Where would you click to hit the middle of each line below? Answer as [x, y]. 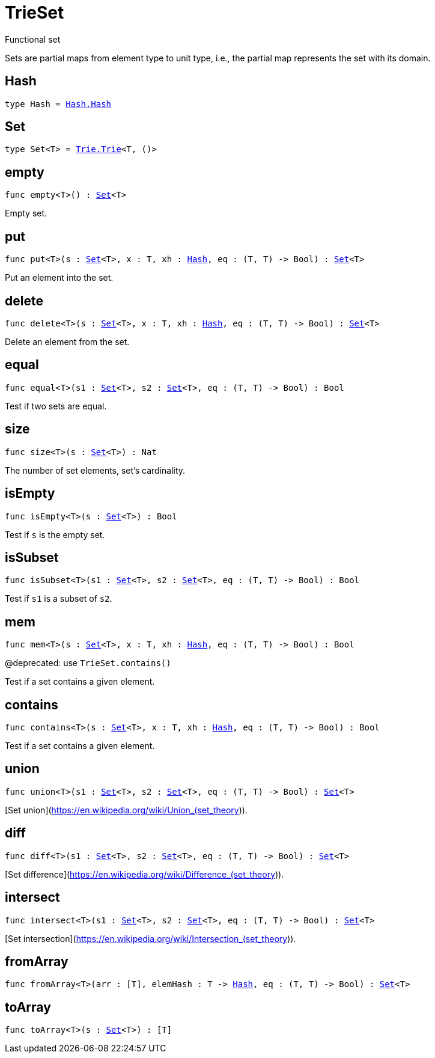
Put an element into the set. [59, 278]
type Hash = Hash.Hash [58, 104]
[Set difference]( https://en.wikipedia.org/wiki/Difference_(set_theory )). [144, 874]
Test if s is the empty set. [55, 534]
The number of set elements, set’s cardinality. [95, 470]
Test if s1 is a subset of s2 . [59, 599]
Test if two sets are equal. [56, 406]
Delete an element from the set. [67, 341]
